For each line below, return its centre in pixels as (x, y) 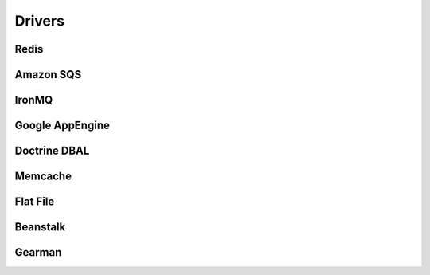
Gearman (38, 252)
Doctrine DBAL (52, 151)
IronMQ (34, 100)
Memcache (43, 177)
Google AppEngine (63, 126)
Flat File (35, 202)
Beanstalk (40, 227)
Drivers (40, 21)
